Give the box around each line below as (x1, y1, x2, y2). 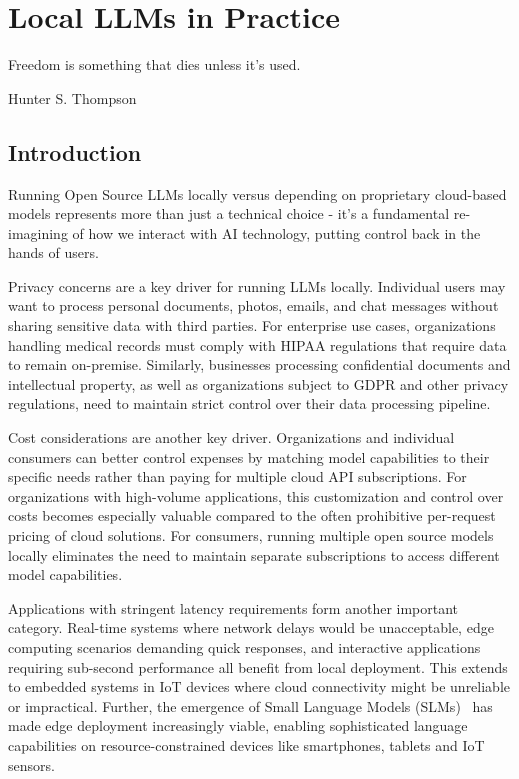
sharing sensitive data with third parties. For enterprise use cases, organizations (8, 315, 496, 336)
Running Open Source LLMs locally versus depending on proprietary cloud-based (8, 183, 507, 204)
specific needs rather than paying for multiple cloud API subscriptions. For (8, 466, 467, 487)
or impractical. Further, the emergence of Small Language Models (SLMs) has (8, 695, 493, 716)
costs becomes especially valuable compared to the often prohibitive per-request (8, 505, 496, 526)
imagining (8, 222, 68, 243)
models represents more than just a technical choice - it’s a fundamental (8, 203, 450, 224)
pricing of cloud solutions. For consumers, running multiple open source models (8, 525, 494, 546)
